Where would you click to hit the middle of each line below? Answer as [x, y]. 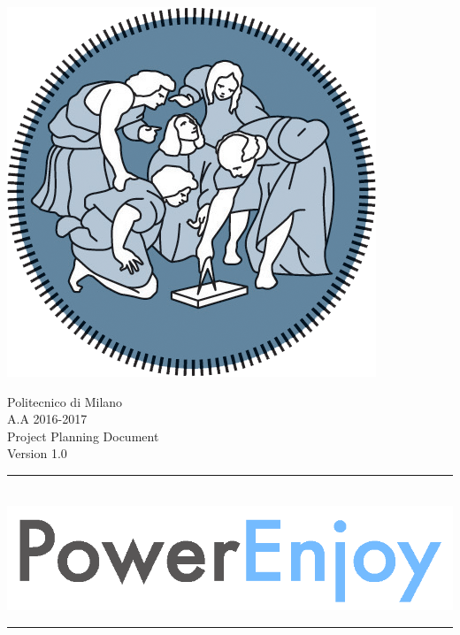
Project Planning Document [83, 436]
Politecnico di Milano [65, 401]
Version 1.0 [37, 453]
